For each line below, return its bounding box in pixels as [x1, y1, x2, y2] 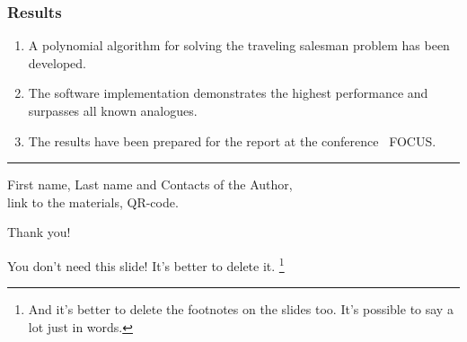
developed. [28, 53, 86, 72]
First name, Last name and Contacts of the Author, [7, 175, 293, 194]
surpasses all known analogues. [28, 101, 198, 119]
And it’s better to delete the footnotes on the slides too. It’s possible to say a [28, 300, 454, 319]
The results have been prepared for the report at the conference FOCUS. [28, 131, 436, 150]
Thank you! [7, 223, 71, 241]
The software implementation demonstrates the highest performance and [28, 83, 428, 102]
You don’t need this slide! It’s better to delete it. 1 [7, 253, 285, 275]
